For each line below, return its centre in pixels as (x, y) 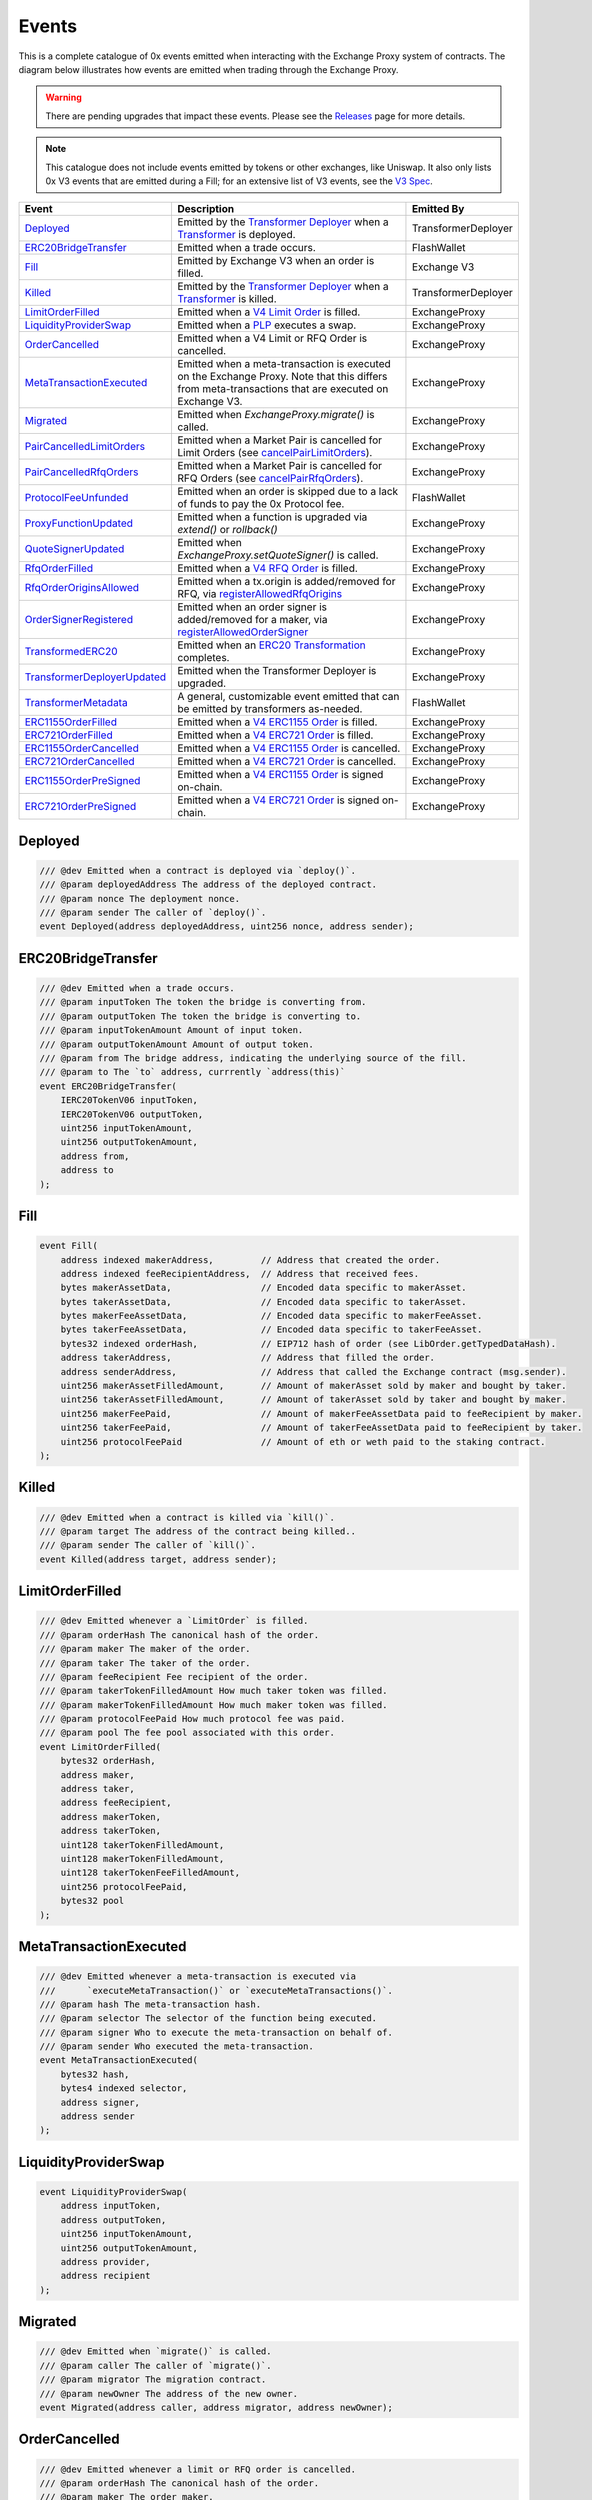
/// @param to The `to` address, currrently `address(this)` (192, 1072)
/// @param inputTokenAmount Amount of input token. (171, 1030)
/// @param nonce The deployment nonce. (139, 898)
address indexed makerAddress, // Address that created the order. (250, 1259)
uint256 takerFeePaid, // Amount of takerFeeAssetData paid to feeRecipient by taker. (321, 1428)
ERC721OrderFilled (69, 735)
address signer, (100, 2102)
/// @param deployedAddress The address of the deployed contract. (208, 884)
